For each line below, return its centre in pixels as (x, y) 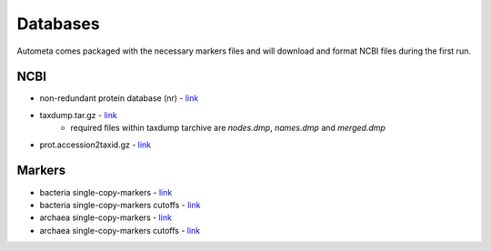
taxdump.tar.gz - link (78, 115)
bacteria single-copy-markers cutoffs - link (120, 205)
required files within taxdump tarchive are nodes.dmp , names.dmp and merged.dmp (228, 128)
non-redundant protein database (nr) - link (119, 98)
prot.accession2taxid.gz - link (95, 145)
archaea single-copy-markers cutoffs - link (120, 230)
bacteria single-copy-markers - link (106, 192)
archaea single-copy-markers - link (106, 217)
